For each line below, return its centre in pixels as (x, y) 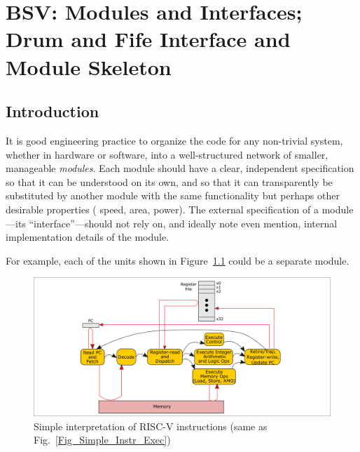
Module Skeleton (89, 66)
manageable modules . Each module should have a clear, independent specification (180, 168)
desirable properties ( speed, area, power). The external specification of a (162, 209)
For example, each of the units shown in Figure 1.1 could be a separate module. (178, 260)
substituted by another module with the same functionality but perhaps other (173, 195)
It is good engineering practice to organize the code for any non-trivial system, (174, 140)
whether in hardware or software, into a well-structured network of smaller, (167, 154)
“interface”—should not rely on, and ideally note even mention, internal (183, 223)
